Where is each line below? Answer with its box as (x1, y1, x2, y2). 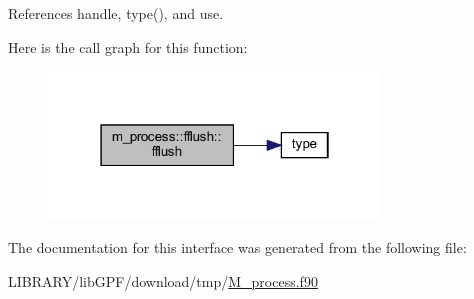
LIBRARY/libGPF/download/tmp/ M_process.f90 (8, 270, 318, 291)
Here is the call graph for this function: (8, 36, 248, 57)
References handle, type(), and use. (8, 3, 224, 23)
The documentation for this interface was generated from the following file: (8, 237, 467, 258)
